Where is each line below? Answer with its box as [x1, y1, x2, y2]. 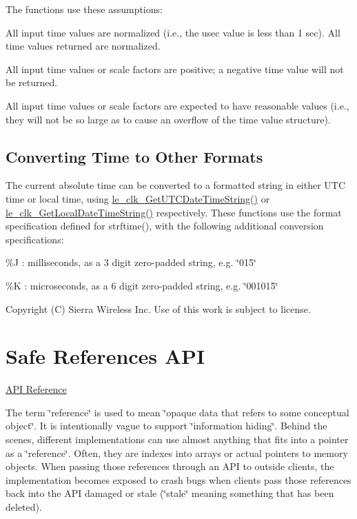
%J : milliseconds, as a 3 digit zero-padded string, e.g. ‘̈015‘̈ [6, 255, 256, 269]
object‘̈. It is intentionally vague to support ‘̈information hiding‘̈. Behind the [6, 418, 327, 433]
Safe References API [6, 342, 205, 370]
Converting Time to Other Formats [6, 145, 263, 167]
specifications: [6, 232, 64, 246]
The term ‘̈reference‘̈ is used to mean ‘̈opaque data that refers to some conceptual [6, 405, 349, 419]
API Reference [6, 382, 67, 396]
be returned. [6, 75, 58, 90]
